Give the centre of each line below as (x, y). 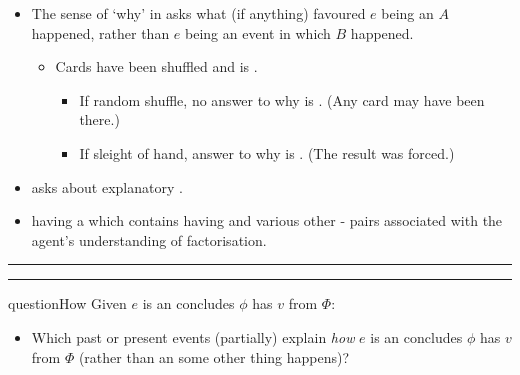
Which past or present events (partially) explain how (193, 336)
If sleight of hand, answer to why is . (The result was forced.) (267, 152)
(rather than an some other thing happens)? (214, 356)
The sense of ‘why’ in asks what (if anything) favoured (198, 13)
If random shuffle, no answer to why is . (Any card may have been (282, 99)
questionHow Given (67, 303)
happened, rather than (100, 32)
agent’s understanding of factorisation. (149, 239)
